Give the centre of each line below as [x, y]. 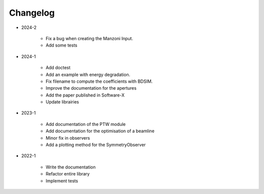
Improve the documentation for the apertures [91, 88]
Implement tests [62, 181]
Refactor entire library [68, 174]
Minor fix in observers [68, 138]
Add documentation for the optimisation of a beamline [100, 131]
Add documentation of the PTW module [86, 124]
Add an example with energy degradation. [88, 74]
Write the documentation [71, 167]
